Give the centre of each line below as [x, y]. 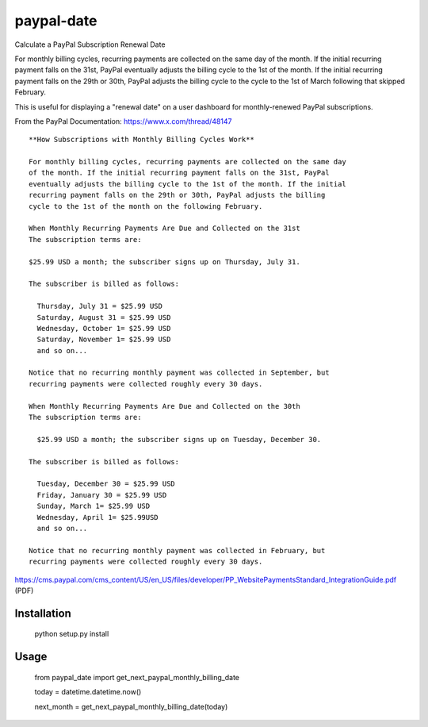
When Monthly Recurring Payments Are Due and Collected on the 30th [164, 406]
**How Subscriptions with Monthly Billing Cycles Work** [142, 140]
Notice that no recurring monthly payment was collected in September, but [179, 373]
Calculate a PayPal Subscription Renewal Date [90, 44]
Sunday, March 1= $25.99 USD [94, 506]
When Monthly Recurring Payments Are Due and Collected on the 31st [164, 229]
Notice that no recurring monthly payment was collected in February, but [177, 550]
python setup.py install [72, 634]
